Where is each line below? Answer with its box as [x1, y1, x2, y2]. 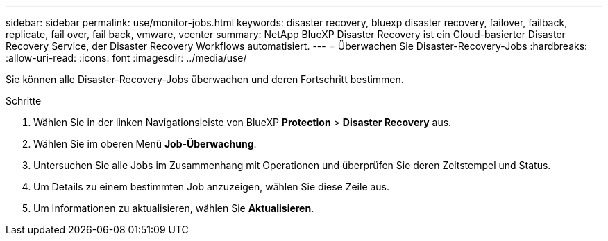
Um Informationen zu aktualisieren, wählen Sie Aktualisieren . [33, 202, 314, 214]
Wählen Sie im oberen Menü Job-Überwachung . [33, 138, 257, 150]
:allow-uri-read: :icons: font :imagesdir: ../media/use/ [6, 52, 247, 64]
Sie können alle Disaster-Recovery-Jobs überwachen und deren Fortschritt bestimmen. [6, 73, 404, 85]
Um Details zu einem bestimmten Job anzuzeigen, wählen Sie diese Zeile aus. [33, 181, 390, 193]
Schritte [6, 95, 42, 107]
